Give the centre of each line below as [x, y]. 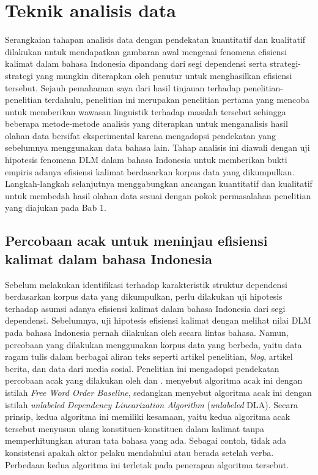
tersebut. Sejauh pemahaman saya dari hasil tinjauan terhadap [123, 87]
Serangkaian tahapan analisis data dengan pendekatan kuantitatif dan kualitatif [155, 40]
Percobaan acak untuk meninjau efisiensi [136, 241]
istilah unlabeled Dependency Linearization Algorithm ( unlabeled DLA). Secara [151, 404]
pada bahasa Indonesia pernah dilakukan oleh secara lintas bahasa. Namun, [147, 332]
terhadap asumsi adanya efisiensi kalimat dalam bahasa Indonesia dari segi [145, 308]
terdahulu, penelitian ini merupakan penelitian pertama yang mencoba [177, 100]
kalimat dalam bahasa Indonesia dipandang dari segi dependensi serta [136, 63]
